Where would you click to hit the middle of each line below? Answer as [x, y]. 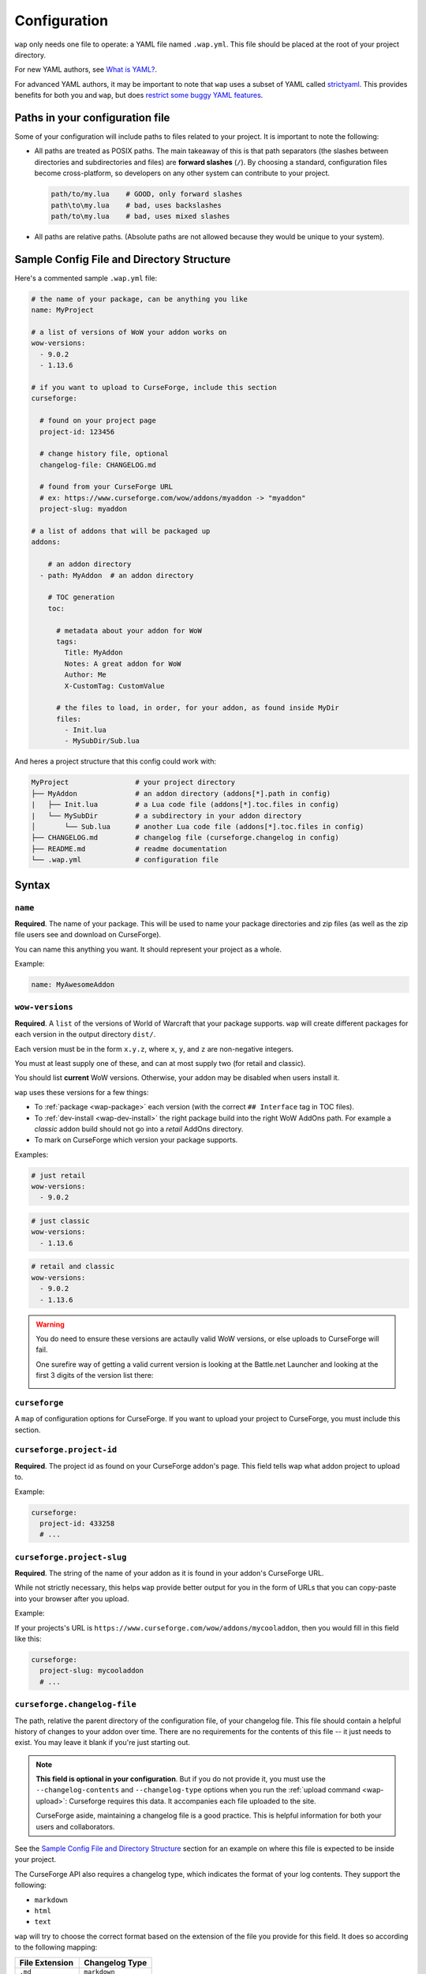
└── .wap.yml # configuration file [125, 860]
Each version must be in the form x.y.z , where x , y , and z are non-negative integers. [154, 1049]
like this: [28, 1639]
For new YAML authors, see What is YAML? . [86, 69]
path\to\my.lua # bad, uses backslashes [136, 205]
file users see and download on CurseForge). [88, 935]
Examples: [32, 1154]
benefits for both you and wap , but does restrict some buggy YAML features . [139, 96]
